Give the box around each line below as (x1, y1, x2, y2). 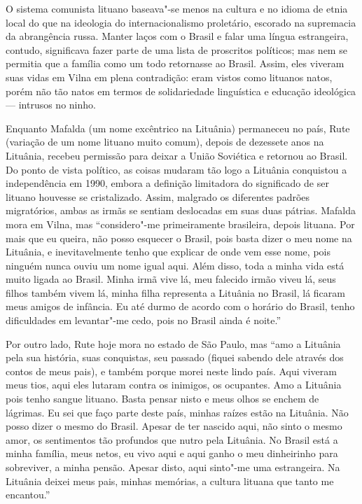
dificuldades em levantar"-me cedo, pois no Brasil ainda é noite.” (6, 313, 281, 328)
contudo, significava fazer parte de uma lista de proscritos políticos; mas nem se (6, 42, 347, 57)
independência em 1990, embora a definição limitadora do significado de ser (6, 176, 329, 190)
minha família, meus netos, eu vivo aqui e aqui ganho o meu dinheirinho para (6, 446, 338, 461)
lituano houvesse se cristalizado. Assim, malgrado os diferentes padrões (6, 189, 310, 204)
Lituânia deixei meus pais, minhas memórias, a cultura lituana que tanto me (6, 473, 334, 488)
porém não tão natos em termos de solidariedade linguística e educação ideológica (6, 83, 356, 98)
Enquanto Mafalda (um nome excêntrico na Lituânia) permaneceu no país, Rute (6, 120, 350, 135)
